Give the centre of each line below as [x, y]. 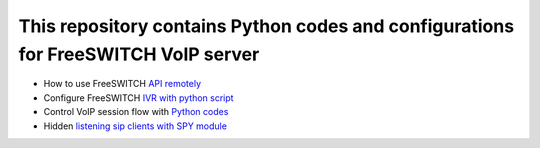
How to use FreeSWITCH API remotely [122, 84]
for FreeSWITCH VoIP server [139, 54]
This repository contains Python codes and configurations [266, 26]
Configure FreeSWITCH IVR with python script [138, 97]
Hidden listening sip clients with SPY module [135, 126]
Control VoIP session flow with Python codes [136, 112]
